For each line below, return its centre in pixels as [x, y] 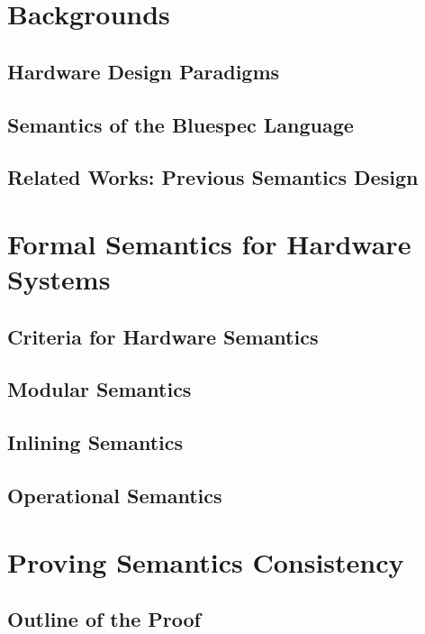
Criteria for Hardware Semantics [163, 336]
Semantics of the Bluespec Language [181, 124]
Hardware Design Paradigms [144, 71]
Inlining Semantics [95, 442]
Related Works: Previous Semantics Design [213, 177]
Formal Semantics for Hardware [209, 243]
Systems [59, 279]
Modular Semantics [99, 389]
